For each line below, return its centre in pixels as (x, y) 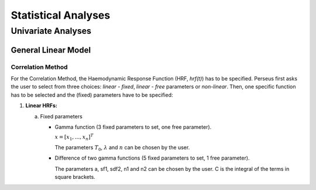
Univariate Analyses (51, 31)
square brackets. (75, 177)
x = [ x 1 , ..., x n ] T (74, 138)
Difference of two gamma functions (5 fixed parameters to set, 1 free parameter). (152, 158)
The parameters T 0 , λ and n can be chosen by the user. (122, 148)
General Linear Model (51, 50)
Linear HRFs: (42, 105)
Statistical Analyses (61, 15)
